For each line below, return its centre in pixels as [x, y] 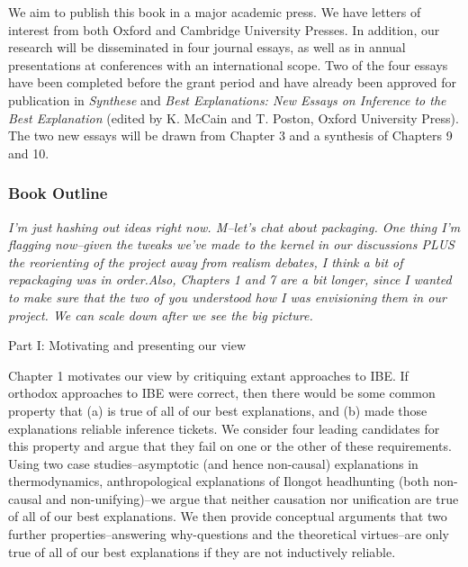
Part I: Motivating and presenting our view [127, 345]
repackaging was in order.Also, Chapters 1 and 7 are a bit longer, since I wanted [230, 279]
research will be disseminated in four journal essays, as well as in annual [207, 47]
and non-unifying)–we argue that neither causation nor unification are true [252, 498]
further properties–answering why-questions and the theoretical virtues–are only [229, 534]
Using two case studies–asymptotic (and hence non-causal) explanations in [213, 463]
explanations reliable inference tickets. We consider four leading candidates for [224, 428]
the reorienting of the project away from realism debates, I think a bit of [206, 261]
